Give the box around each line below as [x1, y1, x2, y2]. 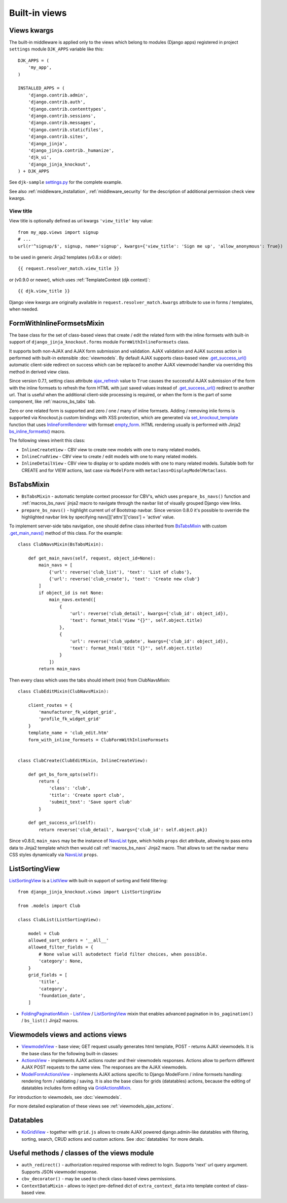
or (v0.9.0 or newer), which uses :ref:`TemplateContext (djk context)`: [9, 277, 150, 283]
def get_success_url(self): [28, 820, 96, 825]
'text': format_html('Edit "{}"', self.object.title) [70, 645, 203, 651]
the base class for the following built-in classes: [21, 1050, 118, 1056]
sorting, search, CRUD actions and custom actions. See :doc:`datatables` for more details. [21, 1136, 204, 1142]
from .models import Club [18, 902, 81, 908]
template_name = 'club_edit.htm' [28, 730, 109, 736]
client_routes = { [28, 702, 73, 708]
